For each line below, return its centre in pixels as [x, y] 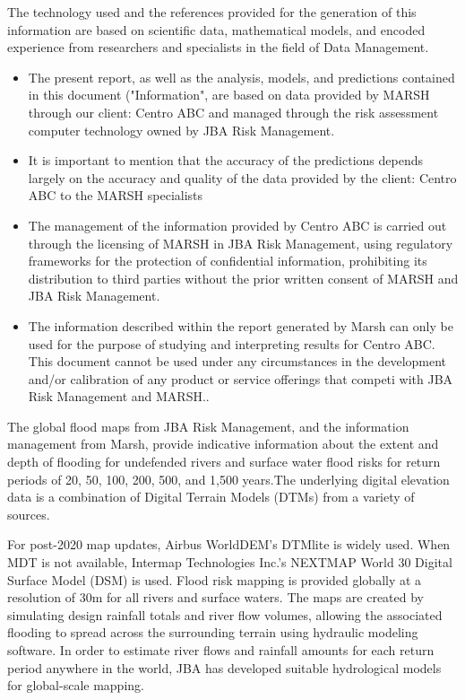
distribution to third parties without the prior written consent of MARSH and [243, 278]
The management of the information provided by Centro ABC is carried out [237, 225]
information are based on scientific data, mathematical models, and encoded [216, 29]
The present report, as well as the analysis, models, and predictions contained [241, 77]
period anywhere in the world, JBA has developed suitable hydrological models [224, 667]
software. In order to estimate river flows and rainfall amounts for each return [221, 650]
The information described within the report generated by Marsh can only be [241, 325]
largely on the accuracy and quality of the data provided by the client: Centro [242, 177]
